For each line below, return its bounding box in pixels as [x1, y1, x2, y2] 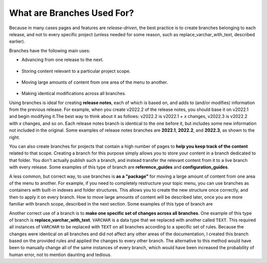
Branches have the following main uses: [9, 48, 90, 53]
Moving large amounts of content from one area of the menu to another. [21, 79, 168, 85]
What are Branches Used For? [9, 7, 134, 18]
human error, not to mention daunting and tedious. [9, 252, 112, 258]
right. [9, 134, 20, 140]
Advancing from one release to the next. [21, 57, 104, 63]
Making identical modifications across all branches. [21, 91, 126, 97]
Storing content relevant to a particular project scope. [21, 68, 131, 74]
